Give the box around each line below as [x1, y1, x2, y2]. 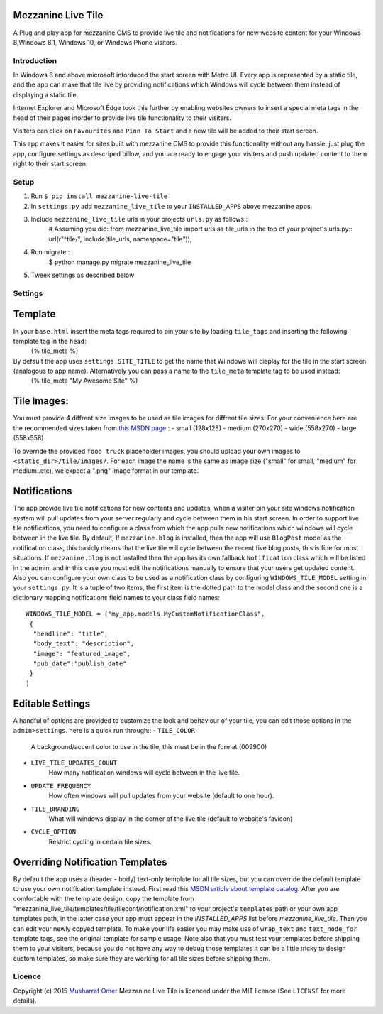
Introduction [13, 55, 57, 65]
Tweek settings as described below [30, 271, 135, 280]
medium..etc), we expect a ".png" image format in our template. [13, 467, 199, 475]
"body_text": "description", [33, 640, 135, 648]
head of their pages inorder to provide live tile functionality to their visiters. [13, 114, 232, 122]
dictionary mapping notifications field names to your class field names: [13, 593, 220, 601]
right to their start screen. [13, 160, 88, 168]
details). [13, 996, 37, 1005]
